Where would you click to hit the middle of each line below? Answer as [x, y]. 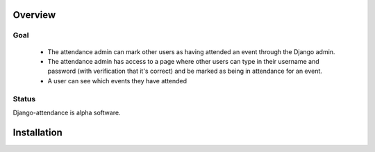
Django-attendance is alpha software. [67, 112]
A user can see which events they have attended [117, 81]
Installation [37, 132]
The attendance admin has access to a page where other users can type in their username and [183, 61]
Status [24, 99]
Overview [34, 15]
